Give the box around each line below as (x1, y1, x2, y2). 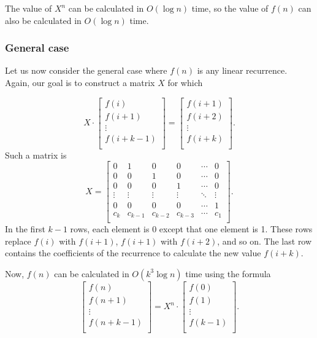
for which (167, 76, 203, 88)
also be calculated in (5, 14, 82, 26)
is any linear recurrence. (197, 64, 288, 77)
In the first (5, 222, 45, 235)
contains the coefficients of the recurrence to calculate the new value (5, 246, 261, 259)
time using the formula (185, 267, 271, 280)
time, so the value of (191, 2, 269, 14)
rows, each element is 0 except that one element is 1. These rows (70, 222, 313, 235)
